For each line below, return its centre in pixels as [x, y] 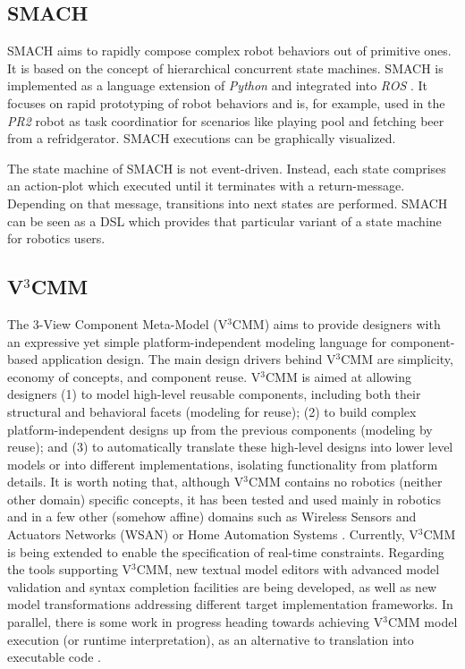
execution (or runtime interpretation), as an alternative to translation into [211, 639]
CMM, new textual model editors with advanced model [288, 569]
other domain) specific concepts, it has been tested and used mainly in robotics [224, 499]
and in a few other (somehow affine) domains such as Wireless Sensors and [212, 517]
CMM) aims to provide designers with [336, 323]
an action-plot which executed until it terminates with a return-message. [206, 186]
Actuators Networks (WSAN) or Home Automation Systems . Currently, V [213, 534]
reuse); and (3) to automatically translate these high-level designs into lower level [230, 447]
